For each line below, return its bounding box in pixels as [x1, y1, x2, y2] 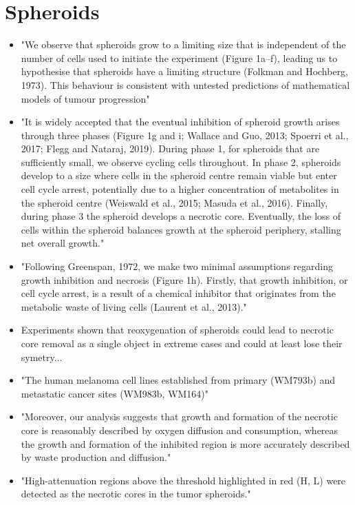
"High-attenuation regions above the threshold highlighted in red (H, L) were [21, 473, 346, 487]
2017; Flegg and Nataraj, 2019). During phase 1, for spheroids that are [21, 141, 320, 156]
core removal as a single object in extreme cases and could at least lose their [21, 336, 343, 350]
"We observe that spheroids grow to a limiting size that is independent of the [21, 37, 346, 52]
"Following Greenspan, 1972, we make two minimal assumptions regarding [21, 259, 333, 274]
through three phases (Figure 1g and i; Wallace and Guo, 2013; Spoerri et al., [21, 127, 349, 142]
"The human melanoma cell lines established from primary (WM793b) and [21, 373, 336, 387]
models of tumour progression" [21, 91, 150, 105]
